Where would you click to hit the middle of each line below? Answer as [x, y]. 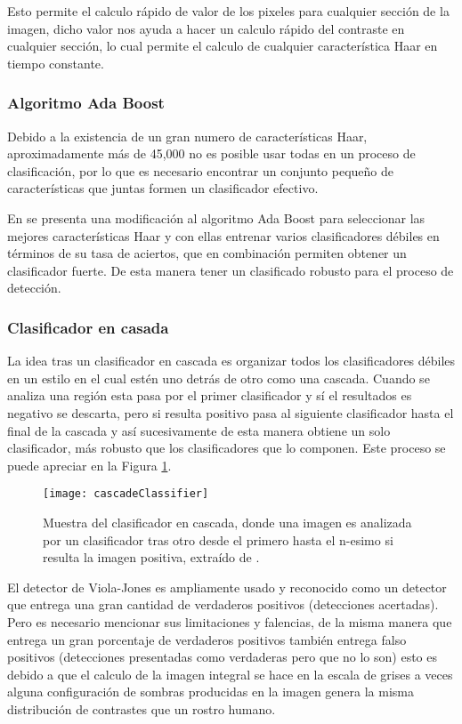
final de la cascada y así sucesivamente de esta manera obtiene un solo [199, 430]
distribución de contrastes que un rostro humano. [142, 708]
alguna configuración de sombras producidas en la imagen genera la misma [211, 692]
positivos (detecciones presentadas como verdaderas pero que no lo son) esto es [222, 657]
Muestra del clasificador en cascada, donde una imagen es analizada [227, 522]
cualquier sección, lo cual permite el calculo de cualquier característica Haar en [223, 46]
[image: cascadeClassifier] [126, 494]
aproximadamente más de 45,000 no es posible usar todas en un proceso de [211, 153]
